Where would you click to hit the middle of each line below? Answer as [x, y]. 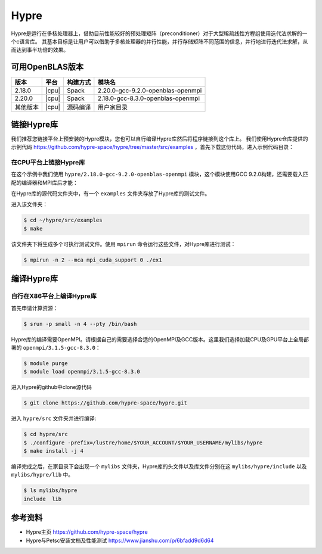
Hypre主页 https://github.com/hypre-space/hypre [87, 532]
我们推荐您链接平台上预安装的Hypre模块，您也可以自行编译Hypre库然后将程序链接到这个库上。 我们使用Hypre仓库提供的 [160, 138]
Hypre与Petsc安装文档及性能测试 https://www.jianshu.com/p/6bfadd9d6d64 [120, 540]
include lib [43, 499]
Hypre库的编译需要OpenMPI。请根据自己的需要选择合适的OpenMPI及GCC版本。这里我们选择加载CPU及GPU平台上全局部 [160, 339]
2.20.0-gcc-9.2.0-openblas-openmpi [150, 91]
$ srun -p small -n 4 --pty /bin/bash [80, 324]
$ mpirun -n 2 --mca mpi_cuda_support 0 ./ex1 [93, 260]
